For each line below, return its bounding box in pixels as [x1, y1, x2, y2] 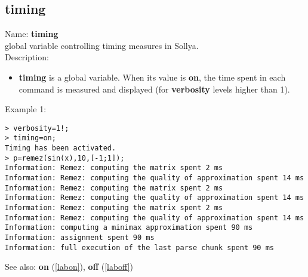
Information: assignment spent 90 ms [5, 233, 155, 242]
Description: [5, 51, 49, 63]
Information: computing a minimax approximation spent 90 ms [5, 223, 253, 232]
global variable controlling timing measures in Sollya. [5, 39, 199, 51]
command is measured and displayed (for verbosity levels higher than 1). [19, 82, 290, 95]
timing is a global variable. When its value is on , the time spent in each [19, 70, 286, 83]
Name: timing [5, 27, 58, 40]
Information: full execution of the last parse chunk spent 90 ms [5, 243, 275, 252]
